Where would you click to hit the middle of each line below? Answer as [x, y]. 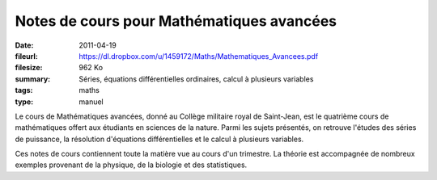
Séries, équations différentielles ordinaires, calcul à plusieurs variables [196, 79]
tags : [24, 90]
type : [24, 102]
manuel [91, 102]
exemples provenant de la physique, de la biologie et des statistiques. [131, 165]
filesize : [29, 68]
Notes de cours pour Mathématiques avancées [176, 21]
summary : [33, 79]
